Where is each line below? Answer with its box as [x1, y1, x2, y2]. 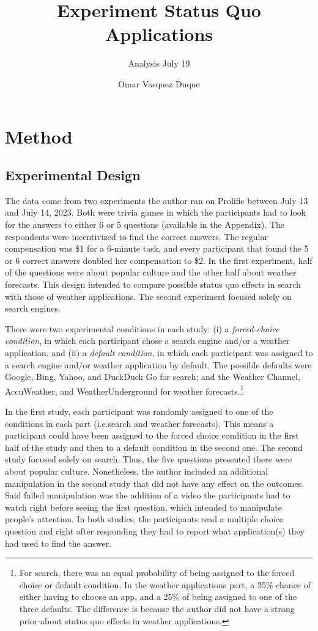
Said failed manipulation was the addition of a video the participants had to [5, 489, 290, 502]
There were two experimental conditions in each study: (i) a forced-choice [5, 322, 279, 335]
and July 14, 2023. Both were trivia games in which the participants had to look [5, 206, 306, 219]
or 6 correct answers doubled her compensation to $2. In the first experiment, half [5, 253, 312, 266]
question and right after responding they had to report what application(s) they [5, 524, 305, 537]
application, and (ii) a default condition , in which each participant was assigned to [5, 346, 313, 359]
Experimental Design [5, 166, 141, 184]
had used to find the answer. [5, 536, 112, 549]
